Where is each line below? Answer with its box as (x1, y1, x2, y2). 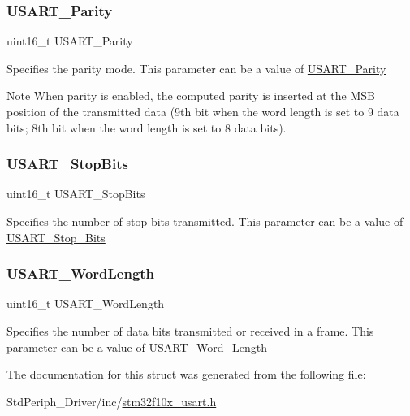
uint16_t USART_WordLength (6, 295, 165, 312)
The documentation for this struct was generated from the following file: (6, 366, 366, 383)
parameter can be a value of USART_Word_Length (6, 338, 267, 355)
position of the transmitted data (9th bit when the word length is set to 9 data (6, 103, 399, 119)
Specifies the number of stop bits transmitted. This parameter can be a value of (6, 213, 404, 229)
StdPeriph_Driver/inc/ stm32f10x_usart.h (6, 392, 217, 409)
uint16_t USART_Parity (6, 32, 133, 50)
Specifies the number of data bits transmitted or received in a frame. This (6, 323, 374, 339)
